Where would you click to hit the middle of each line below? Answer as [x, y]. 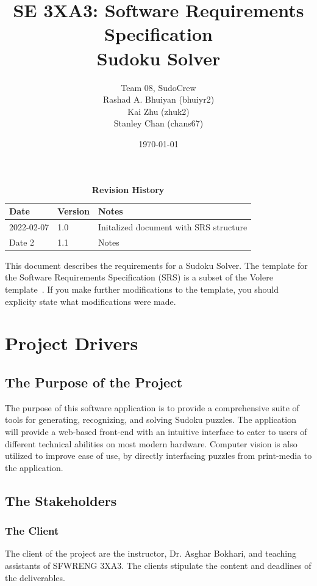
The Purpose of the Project [94, 382]
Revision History [128, 190]
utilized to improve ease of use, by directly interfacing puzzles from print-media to [158, 456]
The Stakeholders [61, 500]
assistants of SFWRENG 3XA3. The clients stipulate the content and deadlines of [158, 565]
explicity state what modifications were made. [91, 301]
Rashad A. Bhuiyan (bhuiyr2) [158, 99]
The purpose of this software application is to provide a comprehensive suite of [152, 407]
